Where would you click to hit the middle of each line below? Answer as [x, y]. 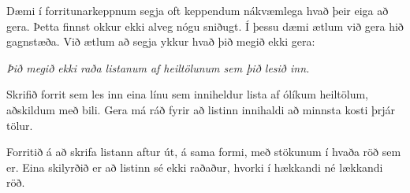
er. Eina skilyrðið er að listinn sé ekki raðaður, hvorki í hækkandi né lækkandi [195, 167]
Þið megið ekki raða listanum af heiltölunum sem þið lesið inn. [158, 67]
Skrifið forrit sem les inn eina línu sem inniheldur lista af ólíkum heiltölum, [188, 94]
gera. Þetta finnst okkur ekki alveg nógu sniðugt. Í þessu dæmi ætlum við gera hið [205, 26]
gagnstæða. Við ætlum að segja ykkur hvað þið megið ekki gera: [161, 41]
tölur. [20, 125]
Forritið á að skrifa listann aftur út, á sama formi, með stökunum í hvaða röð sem [204, 152]
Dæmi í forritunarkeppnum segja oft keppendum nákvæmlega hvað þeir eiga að [198, 10]
